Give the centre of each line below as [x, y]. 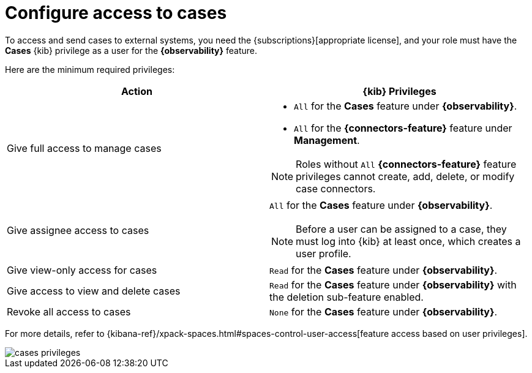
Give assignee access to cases [78, 230]
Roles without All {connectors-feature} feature [406, 164]
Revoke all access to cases [69, 311]
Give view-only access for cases [82, 270]
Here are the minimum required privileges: [90, 69]
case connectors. [336, 188]
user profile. [324, 253]
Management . [327, 140]
